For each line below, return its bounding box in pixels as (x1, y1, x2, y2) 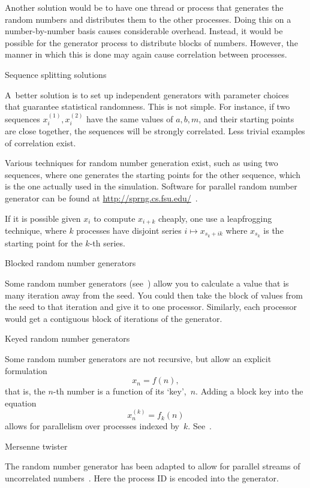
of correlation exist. (5, 136, 76, 149)
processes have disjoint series (76, 224, 182, 236)
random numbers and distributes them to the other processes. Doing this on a (5, 13, 291, 25)
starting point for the (5, 236, 83, 249)
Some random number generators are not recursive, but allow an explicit (5, 353, 272, 365)
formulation (5, 364, 47, 376)
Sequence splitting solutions (5, 68, 107, 80)
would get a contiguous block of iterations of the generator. (5, 312, 222, 324)
